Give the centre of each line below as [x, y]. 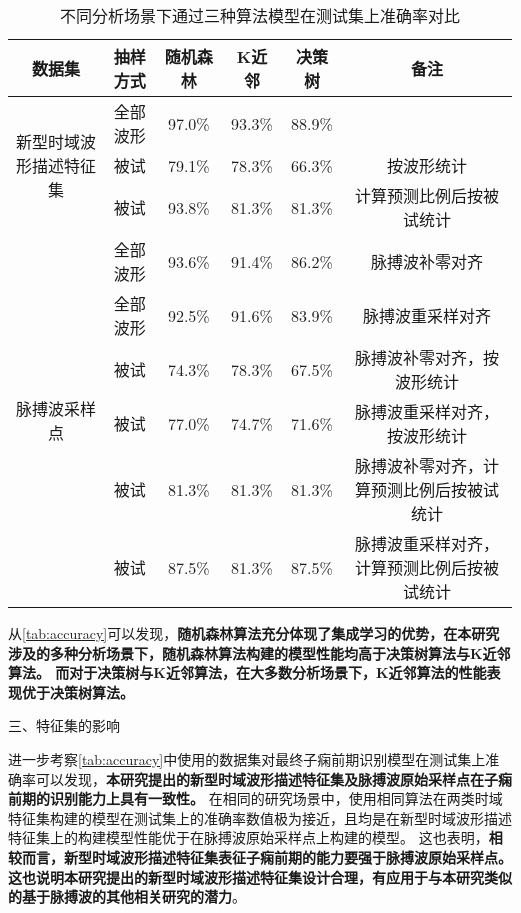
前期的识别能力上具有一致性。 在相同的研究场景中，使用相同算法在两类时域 [255, 798]
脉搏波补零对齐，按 [427, 357]
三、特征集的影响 [64, 725]
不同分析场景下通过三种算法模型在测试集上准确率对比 [259, 15]
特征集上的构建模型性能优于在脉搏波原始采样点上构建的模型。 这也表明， [248, 837]
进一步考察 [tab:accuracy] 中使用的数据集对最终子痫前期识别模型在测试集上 [247, 758]
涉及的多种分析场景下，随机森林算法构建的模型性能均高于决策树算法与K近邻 [259, 652]
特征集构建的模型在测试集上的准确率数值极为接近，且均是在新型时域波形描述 [260, 817]
